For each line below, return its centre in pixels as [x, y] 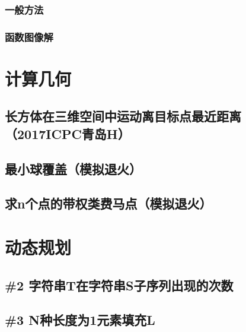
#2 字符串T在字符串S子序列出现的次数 [119, 285]
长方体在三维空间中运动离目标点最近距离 [123, 116]
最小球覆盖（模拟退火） [73, 168]
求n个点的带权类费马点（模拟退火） [108, 203]
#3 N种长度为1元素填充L [80, 320]
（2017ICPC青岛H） [68, 133]
